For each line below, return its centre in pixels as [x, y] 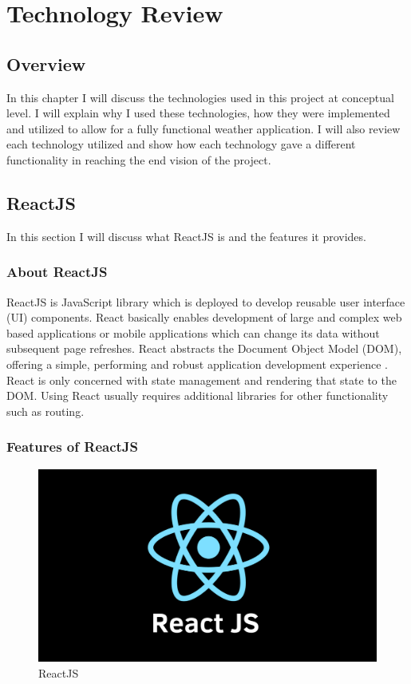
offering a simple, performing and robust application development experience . [197, 364]
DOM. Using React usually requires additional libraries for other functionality [198, 395]
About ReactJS [57, 272]
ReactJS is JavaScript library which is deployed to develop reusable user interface [206, 301]
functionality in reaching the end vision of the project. [139, 159]
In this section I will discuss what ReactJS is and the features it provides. [186, 236]
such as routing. [45, 411]
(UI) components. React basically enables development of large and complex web [204, 317]
